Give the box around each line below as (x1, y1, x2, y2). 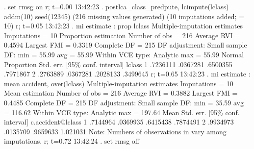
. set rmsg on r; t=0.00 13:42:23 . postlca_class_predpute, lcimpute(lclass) (4, 1, 229, 11)
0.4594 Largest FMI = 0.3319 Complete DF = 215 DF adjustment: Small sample (4, 40, 247, 50)
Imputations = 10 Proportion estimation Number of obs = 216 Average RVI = (4, 30, 240, 40)
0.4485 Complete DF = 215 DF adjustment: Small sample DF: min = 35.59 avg (4, 97, 244, 107)
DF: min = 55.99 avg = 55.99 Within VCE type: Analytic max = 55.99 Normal (4, 49, 244, 59)
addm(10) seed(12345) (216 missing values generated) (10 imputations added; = (4, 11, 245, 21)
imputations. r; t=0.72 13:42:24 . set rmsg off (4, 136, 140, 146)
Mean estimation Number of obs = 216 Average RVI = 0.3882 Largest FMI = (4, 88, 238, 98)
